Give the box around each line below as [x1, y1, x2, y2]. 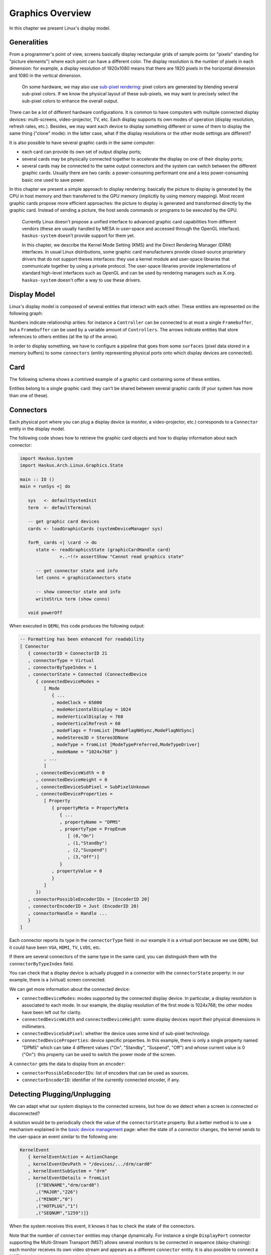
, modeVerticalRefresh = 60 [51, 721, 120, 726]
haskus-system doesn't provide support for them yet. [22, 232, 135, 238]
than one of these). [9, 392, 49, 399]
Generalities [9, 38, 49, 47]
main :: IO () [20, 476, 55, 482]
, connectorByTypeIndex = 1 [28, 664, 97, 670]
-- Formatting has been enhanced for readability [20, 637, 145, 642]
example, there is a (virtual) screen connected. [9, 977, 106, 983]
